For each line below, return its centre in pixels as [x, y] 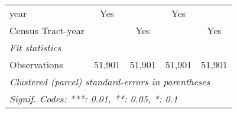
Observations [36, 64]
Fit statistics [35, 47]
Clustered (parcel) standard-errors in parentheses [110, 82]
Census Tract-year [47, 30]
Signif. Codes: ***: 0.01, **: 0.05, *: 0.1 [94, 99]
